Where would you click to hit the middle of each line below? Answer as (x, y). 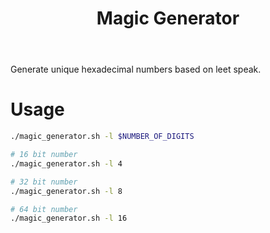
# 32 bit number (44, 182)
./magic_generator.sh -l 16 (69, 218)
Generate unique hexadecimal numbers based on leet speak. (136, 69)
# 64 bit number (44, 209)
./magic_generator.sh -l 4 (66, 163)
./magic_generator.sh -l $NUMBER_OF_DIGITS (102, 137)
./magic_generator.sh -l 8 (66, 191)
